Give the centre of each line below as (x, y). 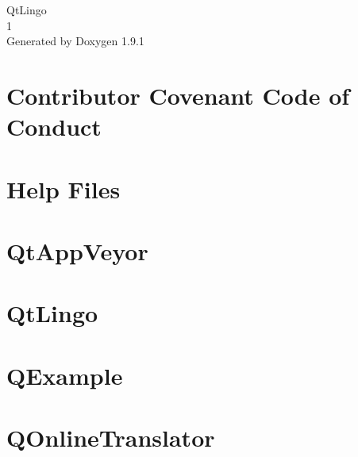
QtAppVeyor (77, 250)
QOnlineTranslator (111, 438)
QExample (65, 375)
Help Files (64, 188)
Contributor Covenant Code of (178, 95)
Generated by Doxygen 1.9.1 (75, 41)
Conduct (54, 127)
